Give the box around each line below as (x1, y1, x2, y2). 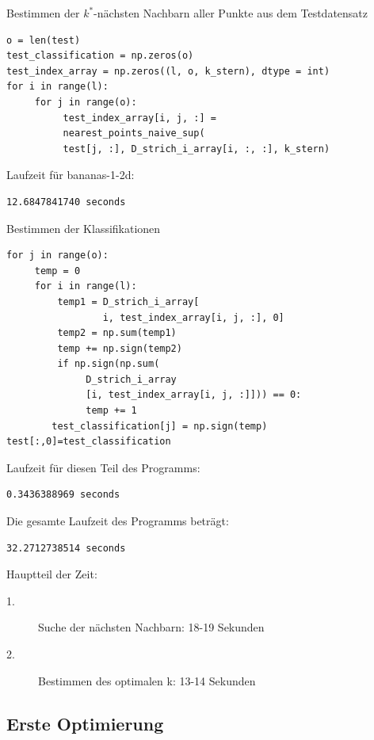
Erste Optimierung (6, 711, 164, 735)
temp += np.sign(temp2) (57, 342, 182, 354)
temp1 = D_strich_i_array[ (57, 296, 200, 307)
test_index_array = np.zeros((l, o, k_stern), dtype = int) (6, 65, 330, 77)
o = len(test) (6, 34, 81, 46)
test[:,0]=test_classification (6, 436, 171, 448)
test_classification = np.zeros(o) (6, 50, 194, 62)
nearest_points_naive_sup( (63, 128, 205, 139)
